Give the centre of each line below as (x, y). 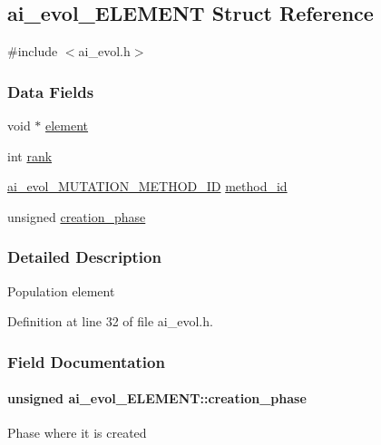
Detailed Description (84, 257)
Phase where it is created (77, 433)
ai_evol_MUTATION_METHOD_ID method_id (147, 186)
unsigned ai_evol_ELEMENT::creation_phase (157, 398)
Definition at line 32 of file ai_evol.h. (110, 321)
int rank (30, 155)
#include (33, 51)
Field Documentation (86, 361)
